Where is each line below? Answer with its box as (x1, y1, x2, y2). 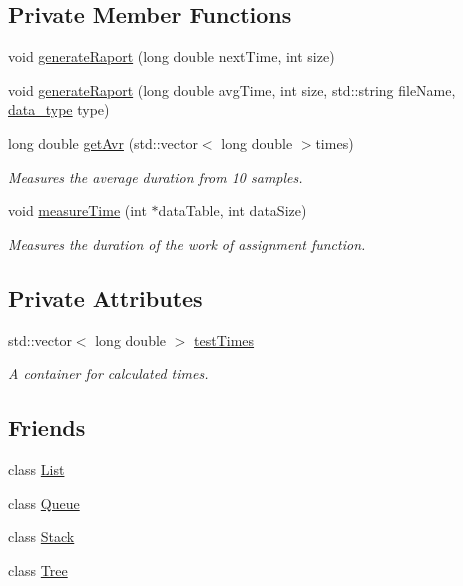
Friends (8, 412, 86, 443)
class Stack (8, 526, 75, 547)
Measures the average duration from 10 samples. (8, 166, 303, 187)
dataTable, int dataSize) (158, 200, 307, 221)
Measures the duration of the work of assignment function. (8, 233, 366, 254)
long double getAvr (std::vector (8, 132, 198, 153)
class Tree (8, 559, 68, 580)
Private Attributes (8, 282, 203, 313)
